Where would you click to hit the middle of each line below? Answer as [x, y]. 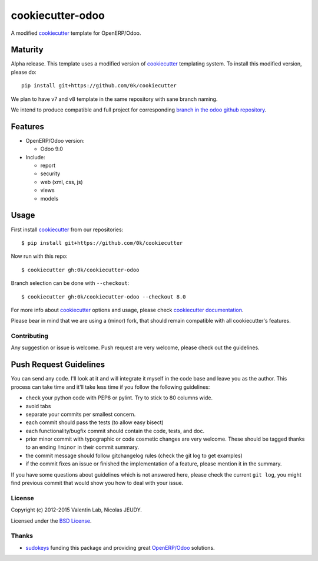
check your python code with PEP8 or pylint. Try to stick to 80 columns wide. [119, 398]
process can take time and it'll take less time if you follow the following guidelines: [110, 387]
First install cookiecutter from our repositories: [67, 229]
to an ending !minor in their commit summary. [82, 447]
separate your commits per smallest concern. [81, 414]
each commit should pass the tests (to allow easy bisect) [95, 422]
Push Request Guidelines [58, 365]
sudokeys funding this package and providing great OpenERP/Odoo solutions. [120, 547]
